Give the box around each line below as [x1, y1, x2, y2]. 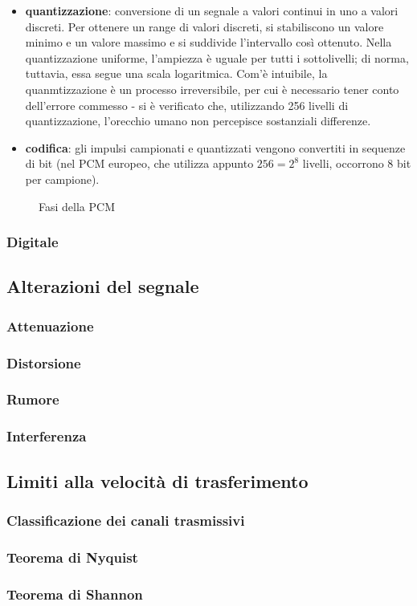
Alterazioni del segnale [6, 274, 199, 299]
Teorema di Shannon [6, 584, 143, 604]
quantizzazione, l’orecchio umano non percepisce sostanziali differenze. [25, 112, 371, 129]
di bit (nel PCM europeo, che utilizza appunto [25, 155, 254, 172]
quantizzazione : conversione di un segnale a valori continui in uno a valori [25, 2, 399, 18]
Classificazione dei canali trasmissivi [6, 510, 245, 530]
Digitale [6, 232, 59, 252]
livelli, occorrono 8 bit [302, 155, 411, 172]
